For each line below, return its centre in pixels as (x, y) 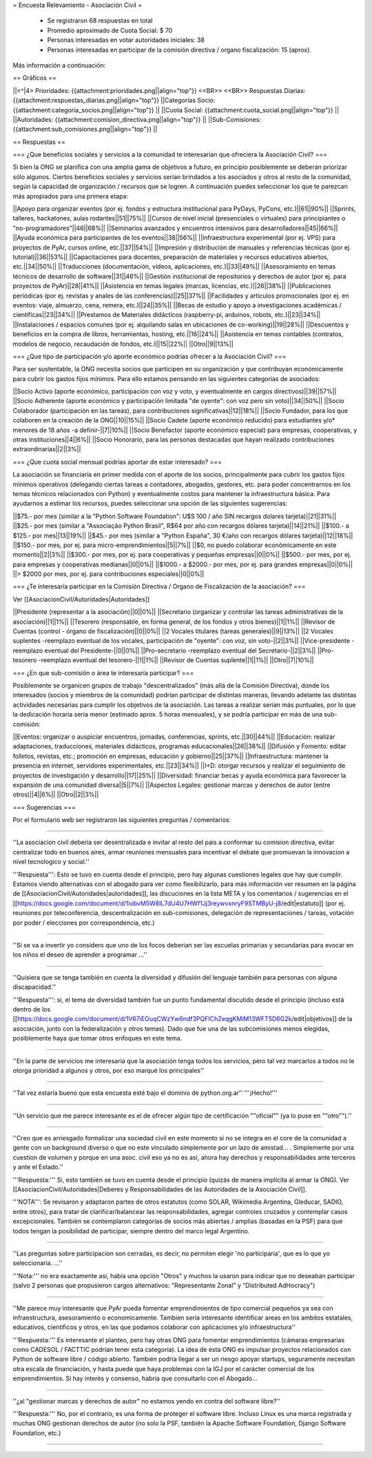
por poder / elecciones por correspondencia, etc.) (84, 923)
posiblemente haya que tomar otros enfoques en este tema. (97, 1038)
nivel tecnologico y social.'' (51, 862)
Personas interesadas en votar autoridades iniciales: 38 (126, 40)
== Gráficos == (34, 78)
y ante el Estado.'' (38, 1167)
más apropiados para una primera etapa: (71, 196)
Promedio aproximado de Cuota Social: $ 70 (110, 30)
